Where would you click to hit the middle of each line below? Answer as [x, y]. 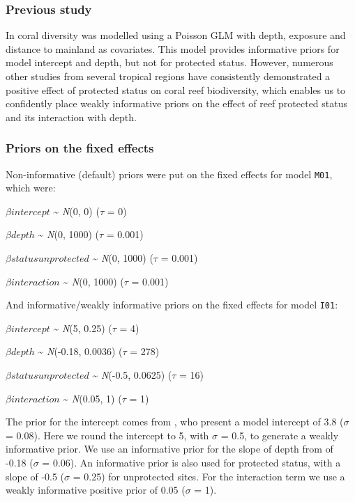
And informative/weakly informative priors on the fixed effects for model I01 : [172, 305]
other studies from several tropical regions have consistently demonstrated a [168, 76]
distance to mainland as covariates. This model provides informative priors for [173, 48]
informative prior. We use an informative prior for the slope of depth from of [169, 449]
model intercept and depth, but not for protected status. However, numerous [169, 62]
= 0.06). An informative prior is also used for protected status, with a [191, 463]
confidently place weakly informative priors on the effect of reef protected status [177, 103]
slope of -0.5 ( [35, 476]
